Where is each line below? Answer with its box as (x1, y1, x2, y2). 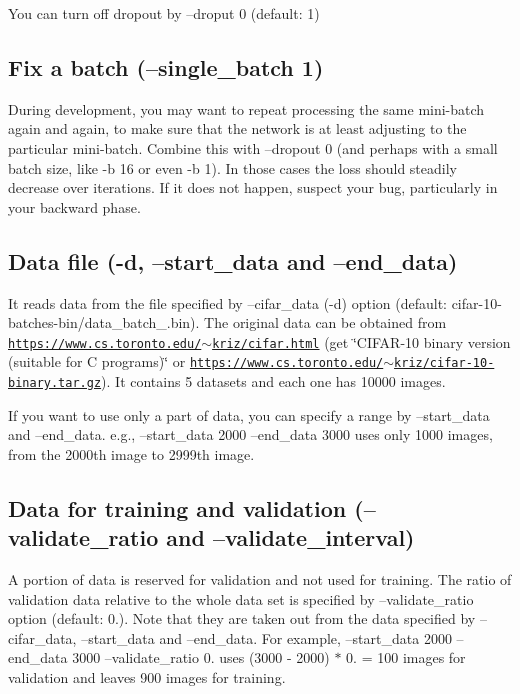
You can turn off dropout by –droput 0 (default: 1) (8, 3, 320, 23)
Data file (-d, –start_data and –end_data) (8, 245, 458, 276)
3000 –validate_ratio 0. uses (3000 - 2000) (72, 647, 330, 668)
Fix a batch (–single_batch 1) (8, 51, 324, 82)
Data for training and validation (8, 492, 347, 523)
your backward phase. (8, 196, 141, 217)
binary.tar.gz (8, 376, 102, 391)
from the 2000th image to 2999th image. (8, 443, 255, 464)
